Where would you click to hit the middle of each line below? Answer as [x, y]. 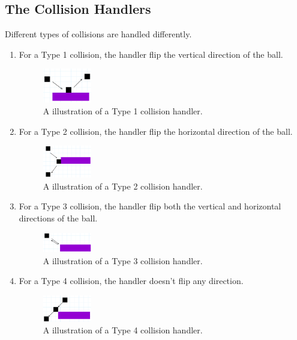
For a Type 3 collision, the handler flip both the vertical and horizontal [150, 206]
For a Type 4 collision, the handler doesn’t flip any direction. [131, 281]
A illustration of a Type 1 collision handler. [123, 110]
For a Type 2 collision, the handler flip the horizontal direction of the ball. [156, 131]
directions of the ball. [58, 218]
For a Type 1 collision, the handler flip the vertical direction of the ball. [151, 54]
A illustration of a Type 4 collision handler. [123, 330]
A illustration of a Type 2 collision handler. [123, 186]
